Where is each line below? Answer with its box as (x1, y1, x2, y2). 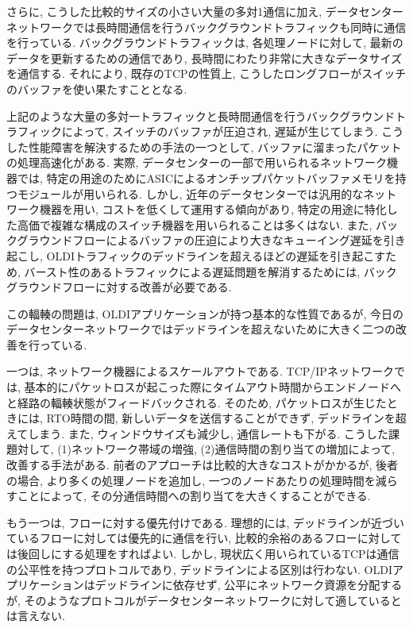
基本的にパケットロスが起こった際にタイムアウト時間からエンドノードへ (24, 379, 402, 395)
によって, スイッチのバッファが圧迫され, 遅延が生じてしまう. (61, 123, 378, 140)
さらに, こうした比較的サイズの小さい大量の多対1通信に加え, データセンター (6, 3, 403, 19)
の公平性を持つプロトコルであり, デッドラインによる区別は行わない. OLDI (6, 561, 392, 577)
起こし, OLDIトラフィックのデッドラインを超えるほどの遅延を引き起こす (6, 247, 385, 264)
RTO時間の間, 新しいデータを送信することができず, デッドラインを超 (46, 410, 407, 426)
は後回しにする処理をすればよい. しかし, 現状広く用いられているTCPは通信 (6, 545, 399, 561)
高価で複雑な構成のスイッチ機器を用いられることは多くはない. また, (17, 216, 372, 233)
